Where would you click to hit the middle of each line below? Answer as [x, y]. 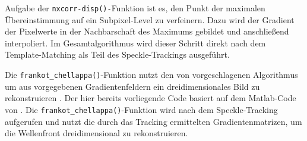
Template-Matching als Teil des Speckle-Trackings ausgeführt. [117, 54]
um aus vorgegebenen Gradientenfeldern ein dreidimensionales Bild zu [132, 86]
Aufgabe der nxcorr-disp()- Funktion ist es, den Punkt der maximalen [135, 8]
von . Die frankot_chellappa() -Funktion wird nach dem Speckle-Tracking [141, 109]
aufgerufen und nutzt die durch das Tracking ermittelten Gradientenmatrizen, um [153, 121]
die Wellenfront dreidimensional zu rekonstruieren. [96, 133]
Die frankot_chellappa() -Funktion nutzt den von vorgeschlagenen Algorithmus [151, 75]
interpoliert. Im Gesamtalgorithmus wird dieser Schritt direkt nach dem [135, 43]
